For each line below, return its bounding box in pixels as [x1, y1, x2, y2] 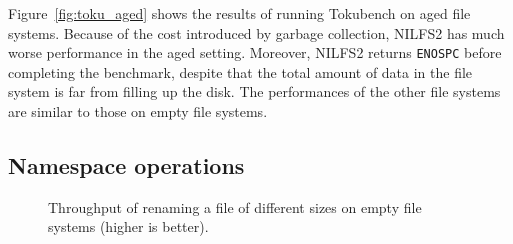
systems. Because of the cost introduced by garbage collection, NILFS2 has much [8, 22, 505, 43]
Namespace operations [8, 150, 245, 181]
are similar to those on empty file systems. [8, 101, 268, 122]
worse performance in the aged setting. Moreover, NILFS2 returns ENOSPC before [8, 42, 502, 63]
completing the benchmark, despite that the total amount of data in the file [8, 61, 473, 82]
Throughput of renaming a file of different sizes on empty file [48, 196, 422, 217]
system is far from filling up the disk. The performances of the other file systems [8, 81, 501, 102]
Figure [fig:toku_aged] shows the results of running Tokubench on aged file [8, 3, 471, 23]
